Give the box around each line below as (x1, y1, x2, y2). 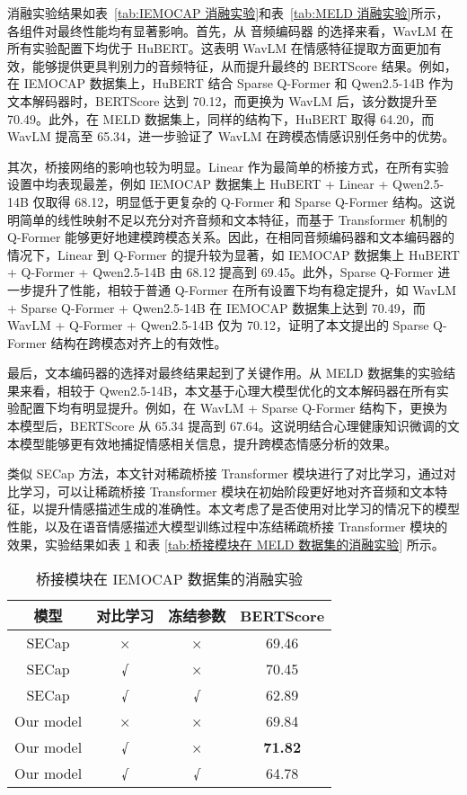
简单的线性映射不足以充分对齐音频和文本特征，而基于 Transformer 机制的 (19, 210, 448, 228)
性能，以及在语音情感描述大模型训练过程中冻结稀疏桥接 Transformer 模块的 (7, 517, 448, 536)
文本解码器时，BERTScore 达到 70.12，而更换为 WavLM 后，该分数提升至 (7, 91, 437, 110)
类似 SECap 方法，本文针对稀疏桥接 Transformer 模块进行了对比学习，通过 (7, 464, 444, 483)
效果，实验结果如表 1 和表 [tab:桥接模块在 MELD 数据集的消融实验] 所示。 (7, 534, 445, 553)
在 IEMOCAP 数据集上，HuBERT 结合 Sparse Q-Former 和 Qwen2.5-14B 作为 (7, 74, 454, 93)
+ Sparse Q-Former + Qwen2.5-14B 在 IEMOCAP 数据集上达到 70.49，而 (7, 298, 426, 317)
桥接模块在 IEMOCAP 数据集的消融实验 (36, 568, 303, 590)
